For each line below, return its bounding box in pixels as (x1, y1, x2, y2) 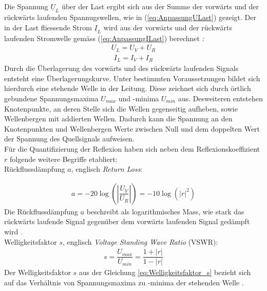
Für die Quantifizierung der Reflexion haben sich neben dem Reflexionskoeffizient (4, 143, 260, 154)
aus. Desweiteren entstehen (178, 93, 263, 103)
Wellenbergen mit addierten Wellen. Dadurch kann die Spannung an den (4, 113, 233, 124)
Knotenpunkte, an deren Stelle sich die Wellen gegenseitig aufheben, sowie (4, 103, 238, 114)
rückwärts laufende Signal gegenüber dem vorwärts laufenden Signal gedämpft (4, 216, 250, 227)
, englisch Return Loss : (71, 163, 143, 174)
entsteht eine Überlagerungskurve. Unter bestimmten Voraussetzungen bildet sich (4, 72, 260, 83)
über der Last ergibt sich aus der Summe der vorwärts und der (62, 1, 259, 11)
